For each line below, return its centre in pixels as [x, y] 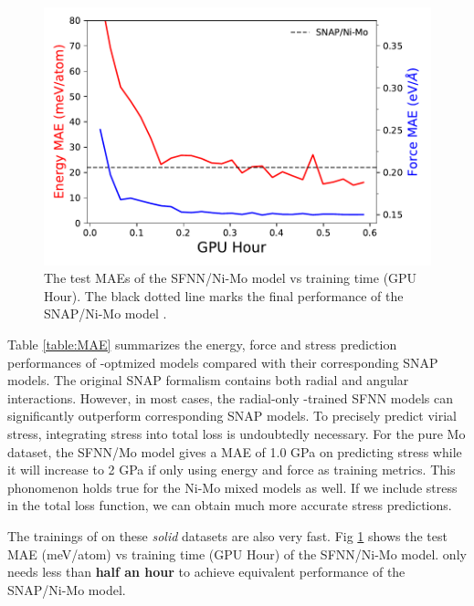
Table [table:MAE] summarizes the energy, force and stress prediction [202, 345]
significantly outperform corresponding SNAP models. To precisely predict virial [232, 416]
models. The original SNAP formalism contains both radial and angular [208, 380]
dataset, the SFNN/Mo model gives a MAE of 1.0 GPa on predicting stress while [235, 451]
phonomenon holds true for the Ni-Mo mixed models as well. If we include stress [232, 487]
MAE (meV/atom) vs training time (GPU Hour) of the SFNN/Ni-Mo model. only [237, 554]
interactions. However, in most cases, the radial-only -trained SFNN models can [230, 397]
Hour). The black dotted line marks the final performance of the [224, 295]
